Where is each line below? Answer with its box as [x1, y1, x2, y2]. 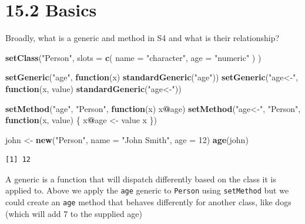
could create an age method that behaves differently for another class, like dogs [5, 196, 291, 208]
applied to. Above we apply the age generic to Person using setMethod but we [5, 184, 289, 196]
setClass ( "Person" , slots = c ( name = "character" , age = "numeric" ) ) [5, 51, 262, 63]
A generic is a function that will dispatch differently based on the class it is [5, 172, 276, 185]
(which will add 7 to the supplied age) [5, 207, 143, 219]
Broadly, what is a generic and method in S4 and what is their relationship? [5, 32, 280, 44]
